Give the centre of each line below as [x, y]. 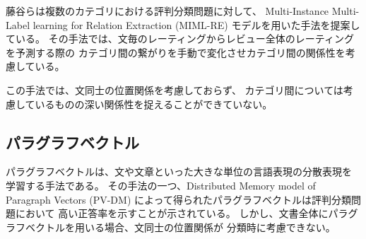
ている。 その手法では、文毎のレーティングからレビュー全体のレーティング [180, 39]
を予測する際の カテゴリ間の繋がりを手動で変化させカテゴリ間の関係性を [176, 52]
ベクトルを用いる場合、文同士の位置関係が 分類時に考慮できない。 [180, 227]
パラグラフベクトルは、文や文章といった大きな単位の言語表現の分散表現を [179, 171]
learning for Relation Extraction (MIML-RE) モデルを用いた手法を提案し [196, 24]
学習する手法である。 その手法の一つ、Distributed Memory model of [161, 185]
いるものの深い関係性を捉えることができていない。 [154, 104]
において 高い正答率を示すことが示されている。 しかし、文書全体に [172, 213]
